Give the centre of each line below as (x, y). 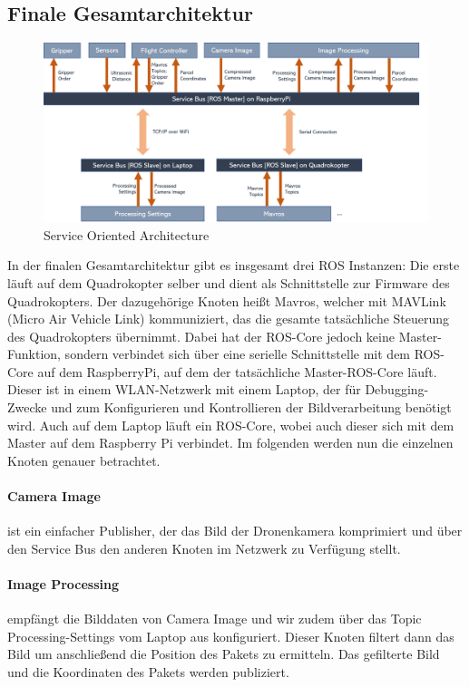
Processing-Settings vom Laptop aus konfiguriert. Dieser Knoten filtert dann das (231, 636)
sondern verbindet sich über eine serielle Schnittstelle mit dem (238, 354)
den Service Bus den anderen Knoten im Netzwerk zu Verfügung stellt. (204, 548)
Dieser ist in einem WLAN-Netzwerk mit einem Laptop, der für (184, 389)
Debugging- (397, 389)
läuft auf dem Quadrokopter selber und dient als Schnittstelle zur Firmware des (229, 282)
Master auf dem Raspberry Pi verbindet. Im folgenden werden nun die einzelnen (230, 443)
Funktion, (34, 354)
